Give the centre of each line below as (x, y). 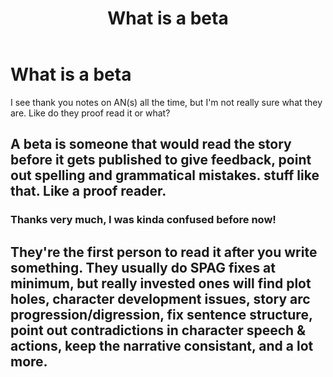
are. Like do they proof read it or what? (90, 113)
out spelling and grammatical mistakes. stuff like (165, 175)
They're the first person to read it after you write (164, 252)
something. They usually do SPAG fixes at (143, 267)
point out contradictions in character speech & (158, 330)
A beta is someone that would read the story (151, 144)
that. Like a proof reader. (88, 191)
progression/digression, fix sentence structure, (161, 314)
